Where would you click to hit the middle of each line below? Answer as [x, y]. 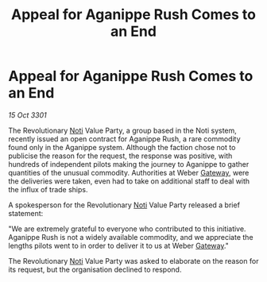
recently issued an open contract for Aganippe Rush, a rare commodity [124, 139]
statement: [26, 213]
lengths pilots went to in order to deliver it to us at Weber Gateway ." [118, 245]
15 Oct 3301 [27, 115]
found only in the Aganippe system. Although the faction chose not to [122, 147]
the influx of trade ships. [48, 189]
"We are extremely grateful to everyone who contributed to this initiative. [127, 229]
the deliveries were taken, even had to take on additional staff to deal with [129, 181]
